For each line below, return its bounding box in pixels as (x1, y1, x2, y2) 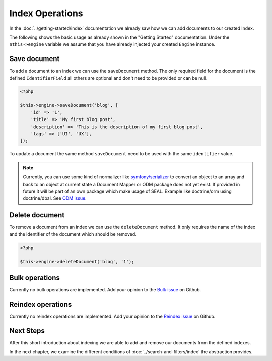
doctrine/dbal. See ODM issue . (23, 195, 87, 201)
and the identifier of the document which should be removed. (9, 231, 137, 237)
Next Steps (9, 326, 45, 335)
